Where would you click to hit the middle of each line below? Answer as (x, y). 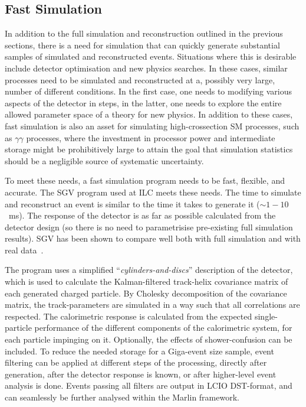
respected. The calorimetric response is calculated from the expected (129, 316)
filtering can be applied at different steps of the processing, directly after (136, 362)
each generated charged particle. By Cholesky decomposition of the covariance (146, 293)
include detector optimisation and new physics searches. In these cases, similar (146, 68)
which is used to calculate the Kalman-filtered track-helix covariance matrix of (147, 281)
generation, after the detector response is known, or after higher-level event (141, 374)
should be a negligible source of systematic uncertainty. (104, 160)
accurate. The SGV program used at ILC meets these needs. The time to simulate (153, 192)
